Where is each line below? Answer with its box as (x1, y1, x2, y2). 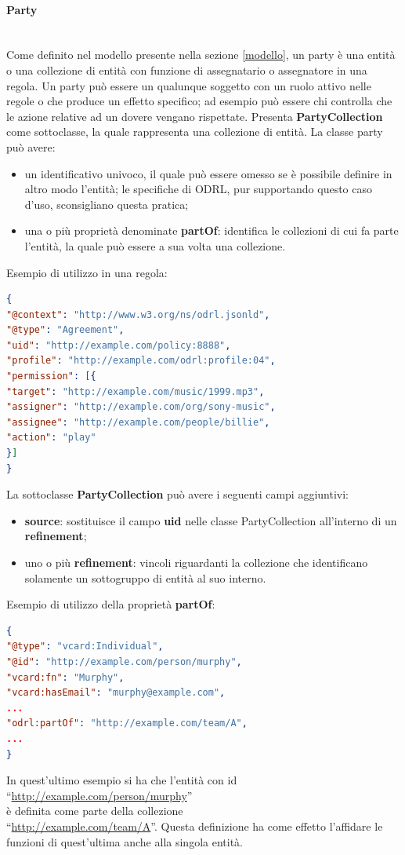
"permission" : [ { (6, 371, 96, 382)
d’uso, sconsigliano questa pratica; (24, 195, 189, 212)
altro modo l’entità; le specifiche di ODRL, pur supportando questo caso (24, 181, 372, 197)
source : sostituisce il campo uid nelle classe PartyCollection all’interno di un (24, 512, 397, 528)
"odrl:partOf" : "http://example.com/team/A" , (6, 718, 248, 729)
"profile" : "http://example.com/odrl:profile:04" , (6, 355, 276, 367)
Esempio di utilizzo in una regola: (6, 264, 168, 280)
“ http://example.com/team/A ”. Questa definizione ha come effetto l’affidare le (6, 817, 383, 834)
